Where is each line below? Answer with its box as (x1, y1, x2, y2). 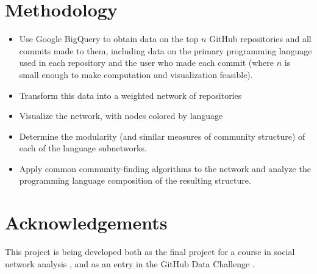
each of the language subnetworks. (19, 142, 147, 154)
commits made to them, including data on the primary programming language (19, 44, 312, 57)
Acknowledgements (5, 210, 168, 235)
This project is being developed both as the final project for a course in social (5, 245, 295, 258)
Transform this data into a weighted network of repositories (19, 88, 242, 101)
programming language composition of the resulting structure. (19, 174, 251, 187)
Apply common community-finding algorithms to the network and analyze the (19, 162, 311, 175)
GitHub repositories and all (209, 32, 312, 45)
